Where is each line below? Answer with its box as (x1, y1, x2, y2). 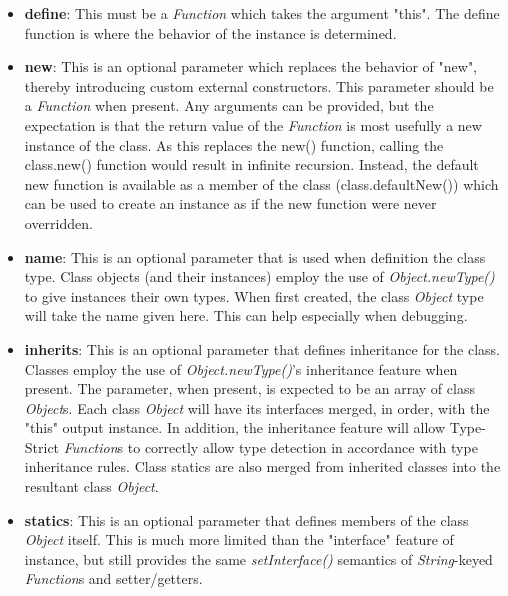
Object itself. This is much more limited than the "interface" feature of (24, 529, 454, 550)
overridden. (24, 212, 93, 233)
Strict (24, 436, 60, 457)
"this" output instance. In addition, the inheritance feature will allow (24, 417, 446, 438)
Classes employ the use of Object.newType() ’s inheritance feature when (24, 358, 458, 379)
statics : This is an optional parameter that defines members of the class (24, 509, 469, 530)
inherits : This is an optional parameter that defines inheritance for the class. (24, 338, 500, 359)
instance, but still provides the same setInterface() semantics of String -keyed (24, 548, 493, 569)
